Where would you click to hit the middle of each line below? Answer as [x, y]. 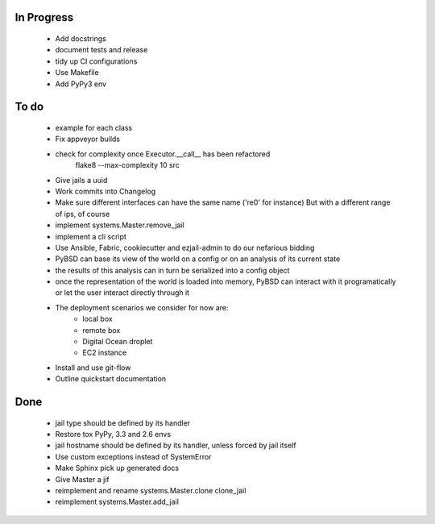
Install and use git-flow [93, 368]
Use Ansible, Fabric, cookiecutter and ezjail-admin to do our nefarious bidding [185, 247]
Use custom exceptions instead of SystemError [133, 456]
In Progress [44, 17]
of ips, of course [83, 214]
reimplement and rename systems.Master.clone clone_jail [151, 490]
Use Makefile [77, 73]
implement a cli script [91, 236]
